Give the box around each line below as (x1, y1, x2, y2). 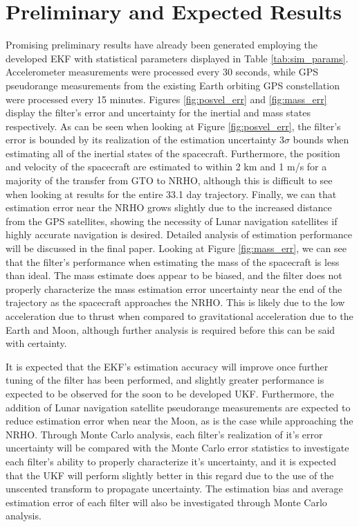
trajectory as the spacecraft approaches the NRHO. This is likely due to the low (6, 295, 345, 310)
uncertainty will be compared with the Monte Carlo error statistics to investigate (6, 440, 349, 455)
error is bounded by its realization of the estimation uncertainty (6, 132, 277, 147)
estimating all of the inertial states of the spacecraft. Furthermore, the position (6, 145, 340, 160)
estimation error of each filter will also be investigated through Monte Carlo (6, 494, 327, 509)
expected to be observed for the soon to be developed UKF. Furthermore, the (6, 386, 334, 400)
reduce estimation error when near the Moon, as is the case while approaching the (6, 413, 353, 428)
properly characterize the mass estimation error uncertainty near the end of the (6, 281, 342, 296)
